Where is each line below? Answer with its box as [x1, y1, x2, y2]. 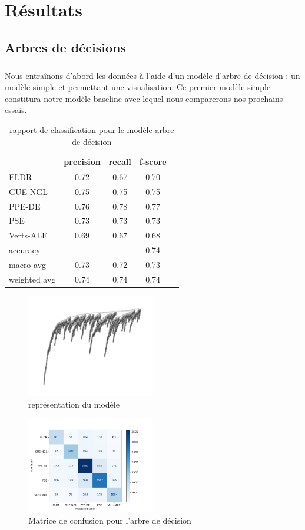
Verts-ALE [9, 229, 48, 241]
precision [64, 155, 101, 168]
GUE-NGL [9, 185, 48, 197]
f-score [139, 155, 167, 168]
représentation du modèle [28, 398, 120, 410]
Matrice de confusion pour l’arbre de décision [28, 514, 191, 526]
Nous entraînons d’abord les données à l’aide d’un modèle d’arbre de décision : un [5, 69, 300, 81]
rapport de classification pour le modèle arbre [9, 123, 174, 135]
